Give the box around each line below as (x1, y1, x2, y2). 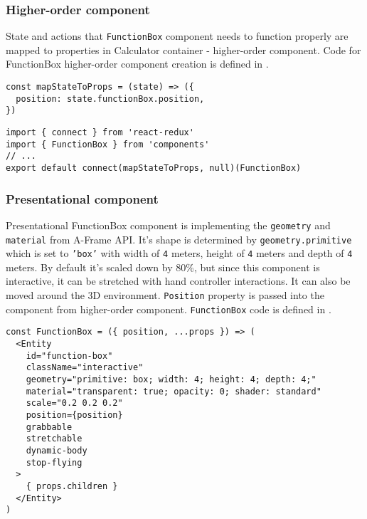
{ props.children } (26, 481, 118, 491)
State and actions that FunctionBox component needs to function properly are (6, 28, 349, 43)
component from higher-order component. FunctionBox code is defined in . (6, 301, 331, 316)
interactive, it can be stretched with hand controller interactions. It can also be (6, 273, 351, 288)
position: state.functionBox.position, (16, 93, 205, 104)
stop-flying (26, 457, 83, 468)
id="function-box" (26, 350, 113, 361)
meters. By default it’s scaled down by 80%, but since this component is (6, 259, 320, 274)
